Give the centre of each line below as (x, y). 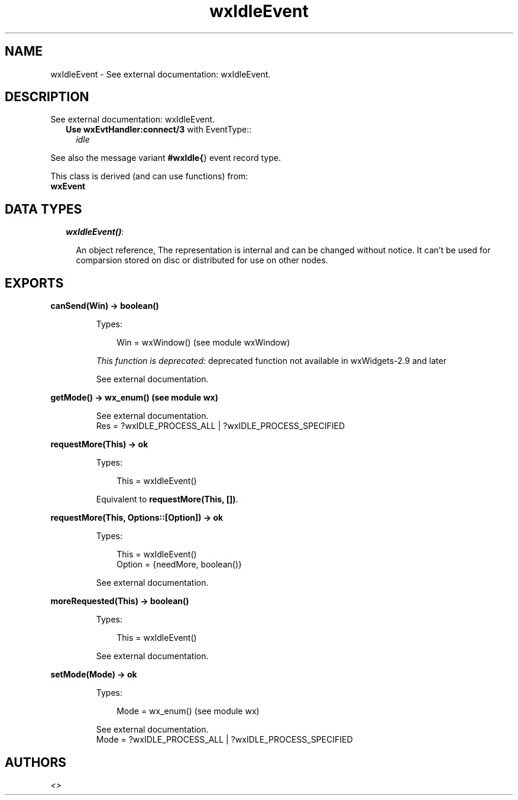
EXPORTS (34, 283)
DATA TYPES (43, 209)
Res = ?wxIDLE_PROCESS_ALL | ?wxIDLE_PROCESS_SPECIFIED (221, 426)
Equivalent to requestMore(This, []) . (167, 499)
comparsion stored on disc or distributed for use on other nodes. (202, 260)
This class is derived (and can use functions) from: (149, 176)
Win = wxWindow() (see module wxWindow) (203, 343)
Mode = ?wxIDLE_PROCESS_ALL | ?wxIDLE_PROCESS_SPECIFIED (224, 740)
